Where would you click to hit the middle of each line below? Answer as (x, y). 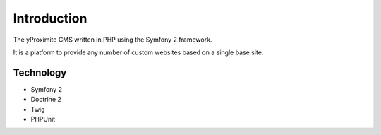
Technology (40, 72)
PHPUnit (43, 119)
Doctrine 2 (46, 100)
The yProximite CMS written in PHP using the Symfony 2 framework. (113, 40)
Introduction (50, 18)
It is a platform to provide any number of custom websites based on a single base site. (138, 52)
